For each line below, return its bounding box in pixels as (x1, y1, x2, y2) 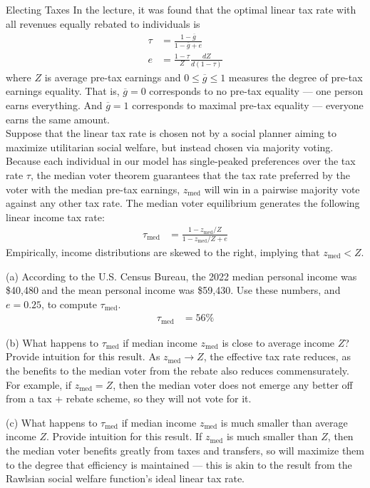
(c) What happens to (6, 415, 98, 429)
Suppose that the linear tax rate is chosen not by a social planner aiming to (6, 126, 336, 141)
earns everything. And (6, 98, 103, 113)
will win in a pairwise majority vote (204, 181, 360, 196)
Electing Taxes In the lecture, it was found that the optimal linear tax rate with (6, 2, 356, 16)
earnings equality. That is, (6, 83, 120, 98)
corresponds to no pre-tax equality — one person (149, 83, 364, 98)
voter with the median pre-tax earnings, (6, 181, 180, 196)
